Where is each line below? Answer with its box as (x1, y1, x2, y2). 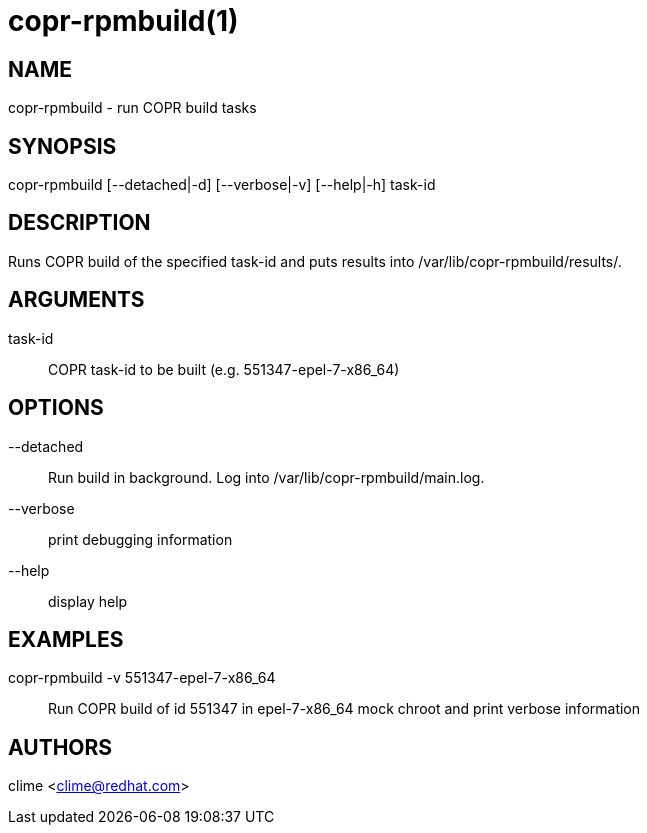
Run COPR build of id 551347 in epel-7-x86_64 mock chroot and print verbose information (48, 700, 641, 718)
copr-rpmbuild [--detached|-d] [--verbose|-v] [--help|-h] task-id (8, 176, 436, 194)
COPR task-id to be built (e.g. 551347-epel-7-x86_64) (48, 360, 400, 378)
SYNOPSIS (8, 133, 117, 159)
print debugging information (48, 530, 233, 548)
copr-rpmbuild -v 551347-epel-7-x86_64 (8, 669, 276, 687)
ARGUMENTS (8, 287, 145, 313)
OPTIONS (8, 395, 104, 421)
